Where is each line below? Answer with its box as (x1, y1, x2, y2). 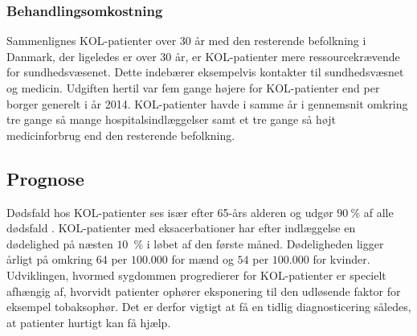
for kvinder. (313, 251, 370, 268)
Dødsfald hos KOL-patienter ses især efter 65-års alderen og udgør (6, 203, 333, 220)
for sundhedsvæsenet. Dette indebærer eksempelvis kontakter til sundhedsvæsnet (6, 64, 404, 80)
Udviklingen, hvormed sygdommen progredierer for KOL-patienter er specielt (6, 266, 386, 283)
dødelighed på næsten (6, 235, 113, 252)
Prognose (6, 166, 84, 191)
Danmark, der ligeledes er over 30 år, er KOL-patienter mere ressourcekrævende (6, 47, 400, 64)
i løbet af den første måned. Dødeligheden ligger (146, 235, 384, 252)
